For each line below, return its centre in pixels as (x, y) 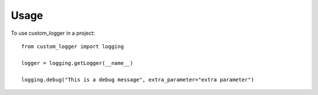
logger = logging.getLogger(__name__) (77, 63)
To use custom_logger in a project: (53, 33)
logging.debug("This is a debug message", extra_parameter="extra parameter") (138, 79)
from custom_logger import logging (73, 46)
